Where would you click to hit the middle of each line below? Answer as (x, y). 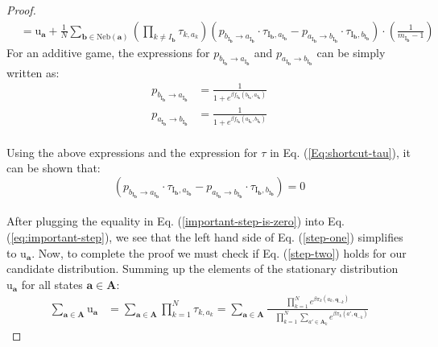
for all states (52, 284)
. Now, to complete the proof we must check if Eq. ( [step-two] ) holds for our (219, 252)
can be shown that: (54, 168)
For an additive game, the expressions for (108, 52)
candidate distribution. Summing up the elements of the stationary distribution (202, 269)
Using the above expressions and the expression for (132, 152)
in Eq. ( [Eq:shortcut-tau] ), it (340, 152)
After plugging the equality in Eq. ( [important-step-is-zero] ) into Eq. (176, 221)
